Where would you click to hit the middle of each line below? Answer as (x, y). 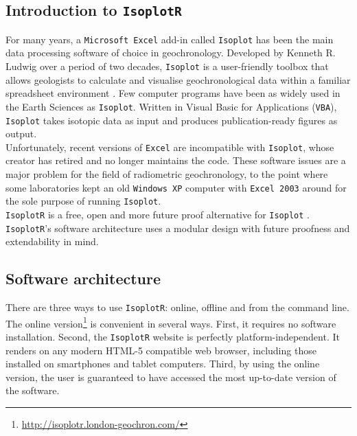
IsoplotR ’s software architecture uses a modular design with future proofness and (178, 228)
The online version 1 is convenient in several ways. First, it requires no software (171, 322)
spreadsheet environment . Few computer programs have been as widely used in (173, 93)
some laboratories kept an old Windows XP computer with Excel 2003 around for (176, 187)
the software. (33, 390)
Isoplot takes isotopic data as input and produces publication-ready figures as (172, 120)
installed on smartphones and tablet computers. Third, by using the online (163, 364)
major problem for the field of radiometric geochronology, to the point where (167, 174)
